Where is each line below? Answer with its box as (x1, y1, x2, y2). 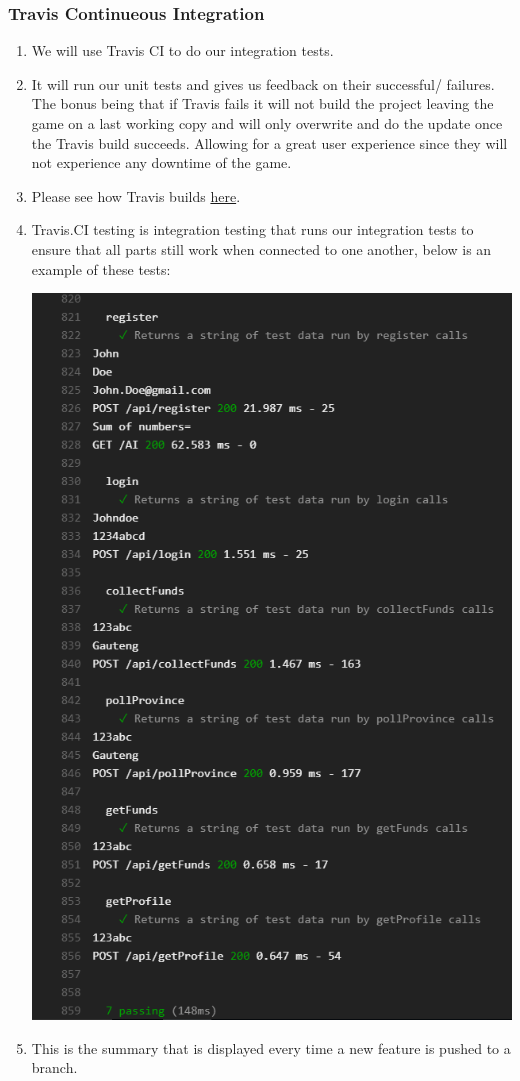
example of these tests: (31, 258, 171, 279)
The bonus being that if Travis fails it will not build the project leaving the (31, 93, 494, 114)
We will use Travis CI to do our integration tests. (31, 40, 334, 61)
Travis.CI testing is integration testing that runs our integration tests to (31, 219, 474, 240)
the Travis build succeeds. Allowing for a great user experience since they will (31, 132, 508, 153)
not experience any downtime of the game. (31, 152, 292, 173)
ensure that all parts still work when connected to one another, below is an (31, 238, 492, 259)
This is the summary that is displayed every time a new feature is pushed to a (31, 1037, 511, 1058)
